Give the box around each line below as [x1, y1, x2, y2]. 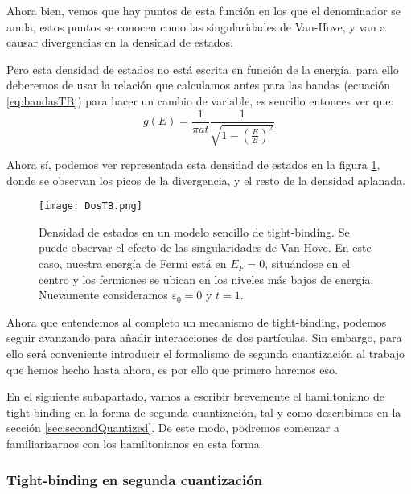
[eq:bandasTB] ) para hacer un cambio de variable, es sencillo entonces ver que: [6, 92, 394, 109]
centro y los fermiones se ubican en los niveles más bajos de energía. [39, 270, 374, 287]
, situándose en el [265, 255, 351, 272]
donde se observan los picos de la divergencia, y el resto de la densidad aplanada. [6, 171, 406, 188]
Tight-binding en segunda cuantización [6, 469, 263, 489]
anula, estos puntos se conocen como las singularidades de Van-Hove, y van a [6, 18, 386, 35]
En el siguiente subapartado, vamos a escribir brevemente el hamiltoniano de [6, 388, 385, 405]
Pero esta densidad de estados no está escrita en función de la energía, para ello [6, 60, 399, 77]
